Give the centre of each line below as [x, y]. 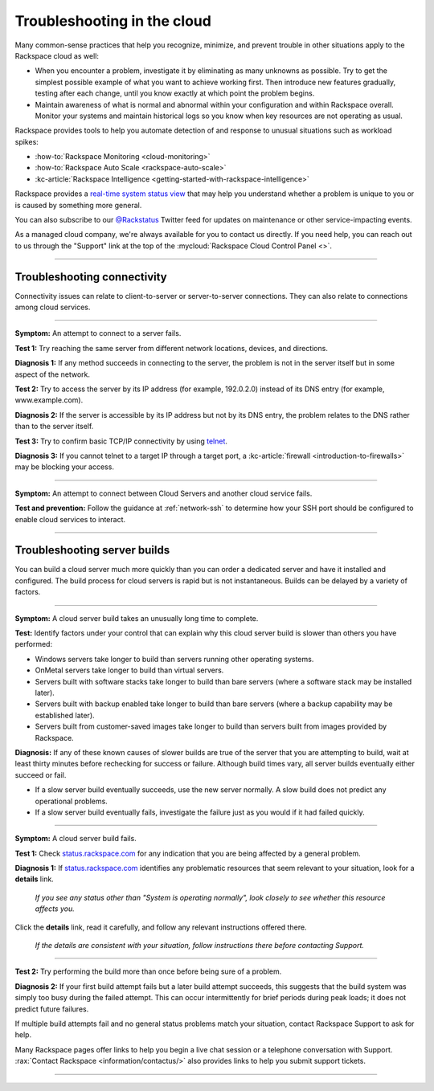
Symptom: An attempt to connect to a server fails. [98, 333]
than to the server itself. [54, 427]
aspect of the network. [52, 374]
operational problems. [71, 801]
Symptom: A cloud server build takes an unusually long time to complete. [137, 618]
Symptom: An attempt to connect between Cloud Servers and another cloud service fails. [164, 493]
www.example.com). [49, 400]
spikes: [27, 141]
